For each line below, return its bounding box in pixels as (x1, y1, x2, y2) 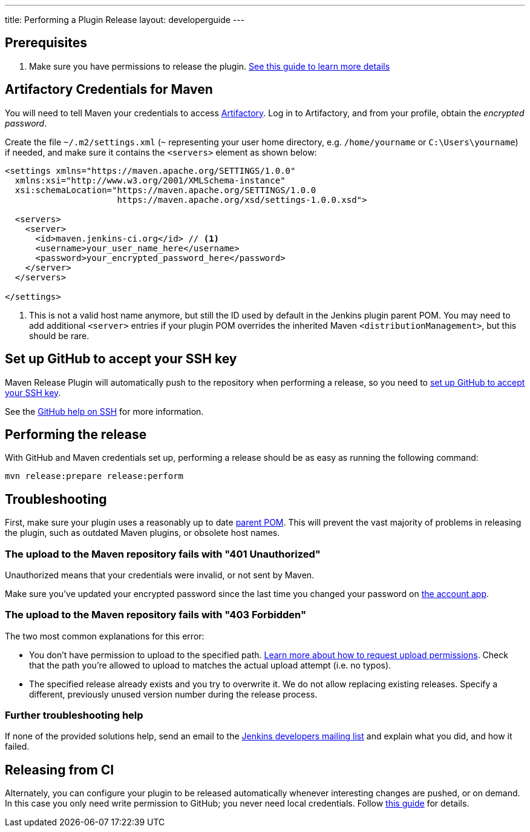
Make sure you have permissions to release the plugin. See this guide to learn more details (29, 61, 390, 71)
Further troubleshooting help (5, 709, 143, 722)
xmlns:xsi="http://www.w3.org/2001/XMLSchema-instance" (15, 175, 286, 185)
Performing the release (5, 426, 147, 442)
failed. (5, 741, 30, 752)
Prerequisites (5, 35, 87, 51)
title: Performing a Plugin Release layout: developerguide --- (5, 15, 245, 25)
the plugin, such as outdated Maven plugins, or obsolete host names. (5, 527, 280, 538)
